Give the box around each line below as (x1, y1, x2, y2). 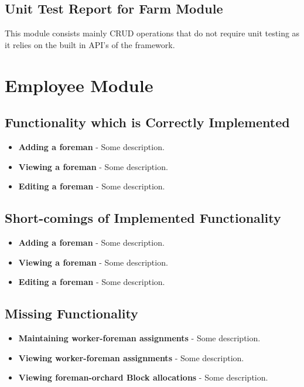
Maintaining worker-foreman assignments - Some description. (18, 331, 261, 344)
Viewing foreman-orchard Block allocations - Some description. (18, 371, 268, 383)
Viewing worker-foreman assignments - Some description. (18, 351, 244, 364)
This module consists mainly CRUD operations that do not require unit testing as (5, 27, 300, 39)
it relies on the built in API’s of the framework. (5, 38, 175, 50)
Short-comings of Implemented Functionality (5, 209, 281, 227)
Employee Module (5, 73, 153, 97)
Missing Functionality (5, 304, 138, 322)
